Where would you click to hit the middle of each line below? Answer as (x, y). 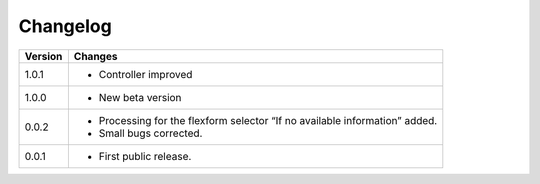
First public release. (145, 156)
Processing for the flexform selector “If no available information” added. (268, 120)
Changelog (65, 26)
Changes (95, 56)
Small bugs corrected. (150, 133)
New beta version (140, 97)
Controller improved (145, 74)
